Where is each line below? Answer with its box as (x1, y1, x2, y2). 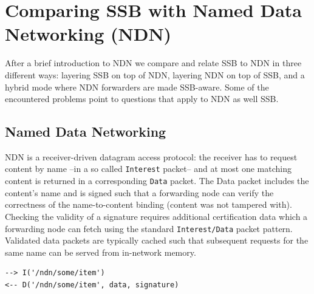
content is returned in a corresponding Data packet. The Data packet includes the (5, 174, 309, 187)
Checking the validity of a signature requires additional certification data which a (5, 210, 308, 222)
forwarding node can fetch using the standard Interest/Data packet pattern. (5, 222, 293, 234)
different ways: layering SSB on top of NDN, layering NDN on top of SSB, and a (5, 68, 305, 81)
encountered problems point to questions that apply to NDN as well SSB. (5, 92, 279, 105)
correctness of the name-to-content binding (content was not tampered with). (5, 198, 292, 211)
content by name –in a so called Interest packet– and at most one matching (5, 162, 292, 175)
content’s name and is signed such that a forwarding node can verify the (5, 186, 274, 199)
